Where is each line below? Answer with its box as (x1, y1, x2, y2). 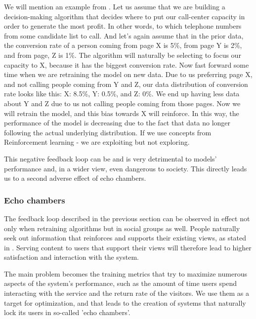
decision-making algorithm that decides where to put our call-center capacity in (4, 11, 245, 21)
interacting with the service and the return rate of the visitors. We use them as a (4, 288, 250, 298)
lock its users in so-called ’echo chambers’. (4, 307, 130, 318)
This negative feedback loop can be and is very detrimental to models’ (4, 153, 217, 163)
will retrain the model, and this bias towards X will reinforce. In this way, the (4, 108, 239, 118)
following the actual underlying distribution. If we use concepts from (4, 127, 212, 137)
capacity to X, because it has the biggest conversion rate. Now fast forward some (4, 59, 249, 70)
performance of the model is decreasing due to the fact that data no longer (4, 118, 231, 128)
